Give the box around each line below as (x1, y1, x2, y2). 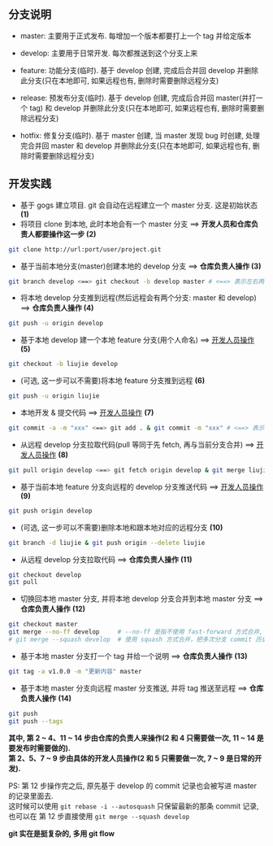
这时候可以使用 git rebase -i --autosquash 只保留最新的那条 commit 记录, (8, 800, 259, 811)
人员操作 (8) (27, 450, 69, 460)
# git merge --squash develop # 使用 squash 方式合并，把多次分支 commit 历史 (8, 635, 268, 643)
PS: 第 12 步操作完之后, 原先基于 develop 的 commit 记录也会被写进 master (8, 780, 258, 791)
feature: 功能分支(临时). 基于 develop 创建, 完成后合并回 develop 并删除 (19, 65, 258, 75)
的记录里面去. (8, 791, 54, 800)
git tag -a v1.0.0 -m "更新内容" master (8, 667, 142, 675)
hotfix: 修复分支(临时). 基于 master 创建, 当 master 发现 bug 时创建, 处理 (19, 130, 260, 140)
